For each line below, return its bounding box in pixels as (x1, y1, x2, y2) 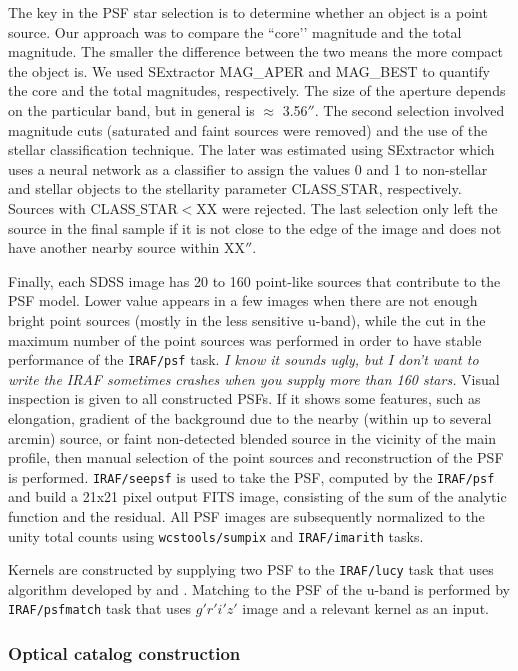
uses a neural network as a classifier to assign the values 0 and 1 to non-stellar (8, 158, 488, 179)
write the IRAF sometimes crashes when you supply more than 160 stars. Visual (8, 368, 500, 389)
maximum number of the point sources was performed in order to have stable (8, 329, 482, 350)
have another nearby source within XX (8, 237, 246, 258)
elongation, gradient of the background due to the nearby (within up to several (8, 407, 492, 428)
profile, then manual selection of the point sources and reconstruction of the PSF (8, 447, 504, 468)
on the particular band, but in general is (8, 99, 255, 120)
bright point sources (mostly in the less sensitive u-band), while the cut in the (8, 309, 486, 330)
